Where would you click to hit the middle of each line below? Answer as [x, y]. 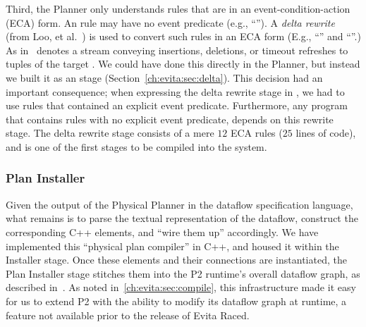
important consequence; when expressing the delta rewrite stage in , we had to [175, 91]
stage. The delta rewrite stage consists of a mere [110, 133]
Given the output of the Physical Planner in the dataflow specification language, [179, 204]
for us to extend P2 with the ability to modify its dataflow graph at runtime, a [176, 301]
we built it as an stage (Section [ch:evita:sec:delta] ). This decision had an [164, 77]
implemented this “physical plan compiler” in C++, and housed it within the [172, 246]
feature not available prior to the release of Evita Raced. [128, 315]
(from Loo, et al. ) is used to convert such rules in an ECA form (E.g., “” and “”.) [183, 36]
